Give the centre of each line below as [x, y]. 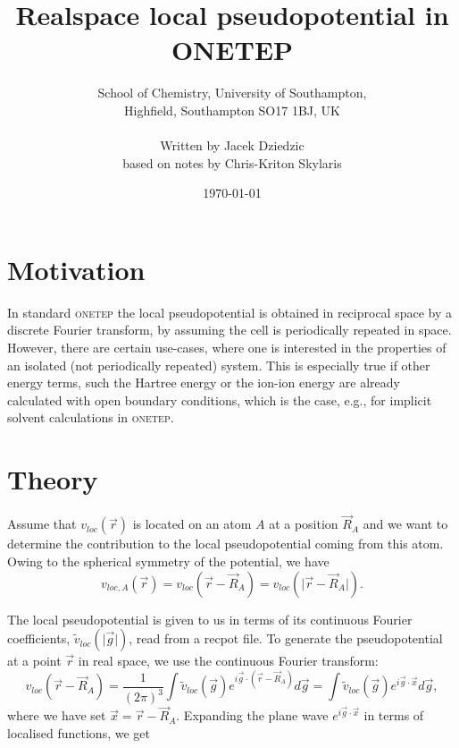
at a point [34, 661]
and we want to [405, 524]
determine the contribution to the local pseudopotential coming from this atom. [225, 544]
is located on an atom [192, 524]
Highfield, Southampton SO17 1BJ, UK [232, 110]
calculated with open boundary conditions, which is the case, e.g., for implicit [220, 399]
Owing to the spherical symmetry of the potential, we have [168, 561]
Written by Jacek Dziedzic [232, 145]
